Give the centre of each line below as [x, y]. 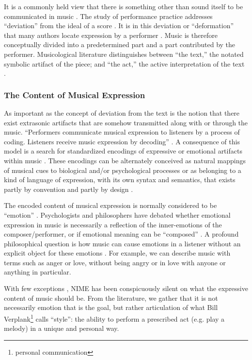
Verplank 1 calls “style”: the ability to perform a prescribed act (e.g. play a [114, 318]
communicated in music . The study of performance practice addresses [108, 16]
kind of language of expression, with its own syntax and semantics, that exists [120, 180]
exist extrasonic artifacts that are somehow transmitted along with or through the [126, 122]
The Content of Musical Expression [75, 94]
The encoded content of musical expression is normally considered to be [110, 205]
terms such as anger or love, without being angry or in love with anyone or [115, 262]
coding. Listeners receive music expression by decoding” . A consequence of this [122, 141]
